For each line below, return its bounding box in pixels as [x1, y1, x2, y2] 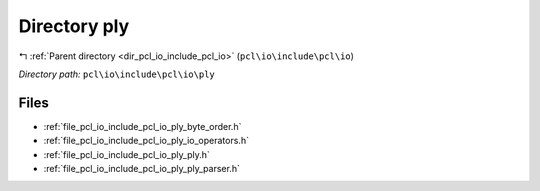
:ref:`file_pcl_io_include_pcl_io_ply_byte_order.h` [43, 120, 242, 132]
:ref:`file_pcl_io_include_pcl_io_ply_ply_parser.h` [43, 163, 240, 175]
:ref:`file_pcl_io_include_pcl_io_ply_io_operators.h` [43, 135, 250, 147]
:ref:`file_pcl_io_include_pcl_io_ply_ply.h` [43, 148, 210, 160]
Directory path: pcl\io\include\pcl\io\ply [18, 68, 215, 80]
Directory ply [18, 15, 130, 37]
